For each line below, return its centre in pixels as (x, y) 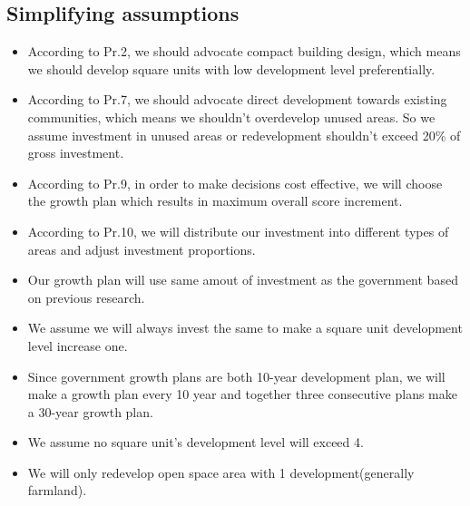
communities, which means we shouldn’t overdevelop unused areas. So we (231, 117)
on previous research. (86, 297)
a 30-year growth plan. (90, 411)
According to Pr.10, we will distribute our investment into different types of (238, 231)
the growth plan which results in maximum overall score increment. (215, 201)
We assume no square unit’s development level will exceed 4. (196, 442)
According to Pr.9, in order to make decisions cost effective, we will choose (235, 183)
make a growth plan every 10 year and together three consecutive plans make (242, 394)
